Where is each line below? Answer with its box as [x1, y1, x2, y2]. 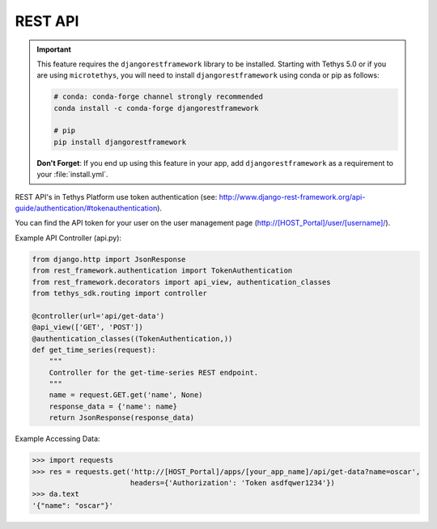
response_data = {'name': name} [49, 401, 178, 411]
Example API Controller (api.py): [15, 233, 121, 243]
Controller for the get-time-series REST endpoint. [49, 368, 259, 377]
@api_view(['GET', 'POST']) [32, 323, 143, 332]
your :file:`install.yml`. [36, 170, 108, 180]
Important [36, 44, 72, 54]
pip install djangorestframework [53, 138, 186, 146]
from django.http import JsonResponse [32, 255, 186, 264]
